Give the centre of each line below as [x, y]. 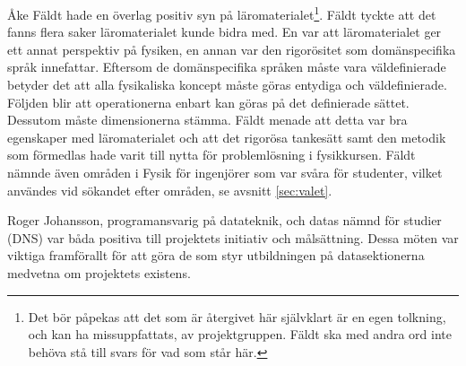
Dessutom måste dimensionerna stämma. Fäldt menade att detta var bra [207, 120]
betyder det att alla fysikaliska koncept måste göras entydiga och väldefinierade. [227, 85]
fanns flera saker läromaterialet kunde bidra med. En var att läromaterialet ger [224, 32]
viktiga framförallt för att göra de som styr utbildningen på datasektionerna [216, 255]
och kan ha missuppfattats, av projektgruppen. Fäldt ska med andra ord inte [240, 334]
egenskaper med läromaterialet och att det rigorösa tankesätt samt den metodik [227, 137]
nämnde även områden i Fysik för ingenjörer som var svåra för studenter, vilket [225, 172]
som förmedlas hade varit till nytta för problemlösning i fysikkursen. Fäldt [211, 155]
